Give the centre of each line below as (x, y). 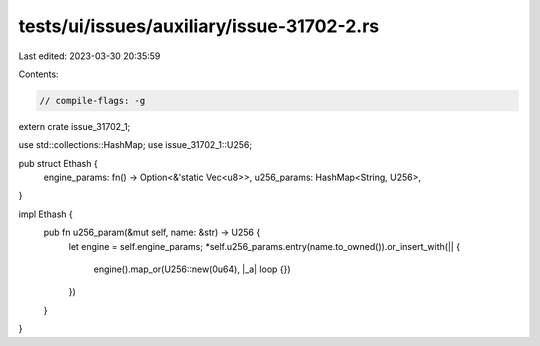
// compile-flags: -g (92, 100)
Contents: (38, 74)
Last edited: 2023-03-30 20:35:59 (89, 56)
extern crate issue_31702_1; (74, 126)
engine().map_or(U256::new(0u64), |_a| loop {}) (192, 269)
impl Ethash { (46, 214)
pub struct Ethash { (58, 163)
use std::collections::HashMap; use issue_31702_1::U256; (135, 145)
